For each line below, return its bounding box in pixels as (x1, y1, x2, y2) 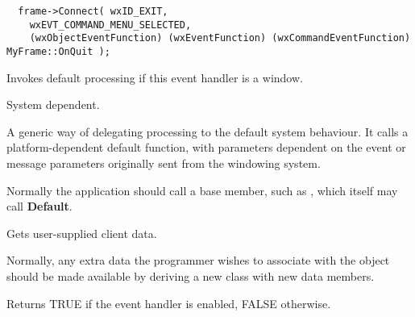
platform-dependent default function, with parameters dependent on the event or (6, 139, 406, 156)
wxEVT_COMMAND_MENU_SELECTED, (29, 19, 192, 31)
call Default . (6, 198, 73, 215)
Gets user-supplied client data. (6, 224, 157, 241)
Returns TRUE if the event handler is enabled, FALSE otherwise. (6, 294, 331, 311)
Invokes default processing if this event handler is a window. (6, 69, 303, 86)
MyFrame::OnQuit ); (6, 45, 110, 57)
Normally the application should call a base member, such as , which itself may (6, 181, 398, 198)
